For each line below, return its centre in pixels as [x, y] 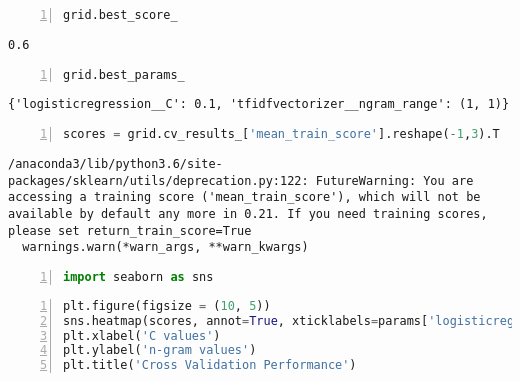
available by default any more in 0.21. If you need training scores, [248, 213]
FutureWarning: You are [394, 180]
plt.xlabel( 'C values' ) [142, 335]
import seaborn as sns [138, 276]
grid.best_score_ [120, 15]
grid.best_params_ [124, 74]
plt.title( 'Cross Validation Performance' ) [210, 365]
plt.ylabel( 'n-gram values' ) [160, 350]
